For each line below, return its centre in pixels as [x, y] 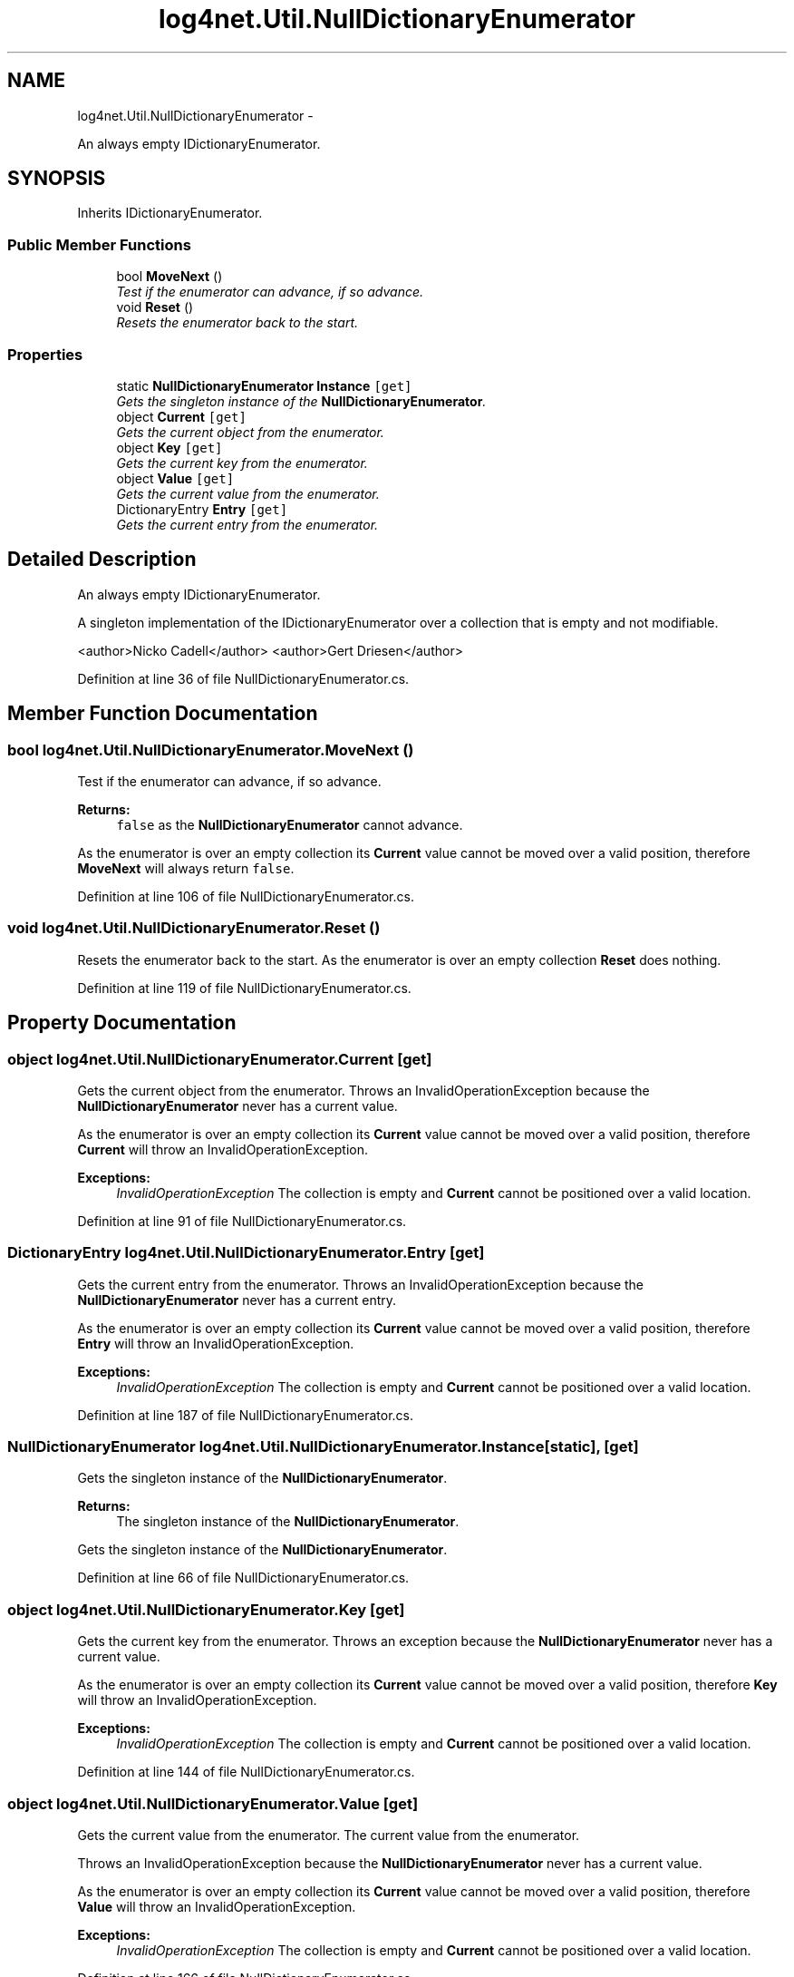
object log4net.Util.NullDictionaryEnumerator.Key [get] [206, 1609]
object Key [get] [169, 447]
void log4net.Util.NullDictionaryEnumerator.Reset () [194, 928]
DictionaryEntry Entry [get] [202, 509]
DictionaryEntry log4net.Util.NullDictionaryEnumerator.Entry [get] [246, 1253]
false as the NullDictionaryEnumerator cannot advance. [290, 825]
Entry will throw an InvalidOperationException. [216, 1343]
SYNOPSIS [57, 179]
